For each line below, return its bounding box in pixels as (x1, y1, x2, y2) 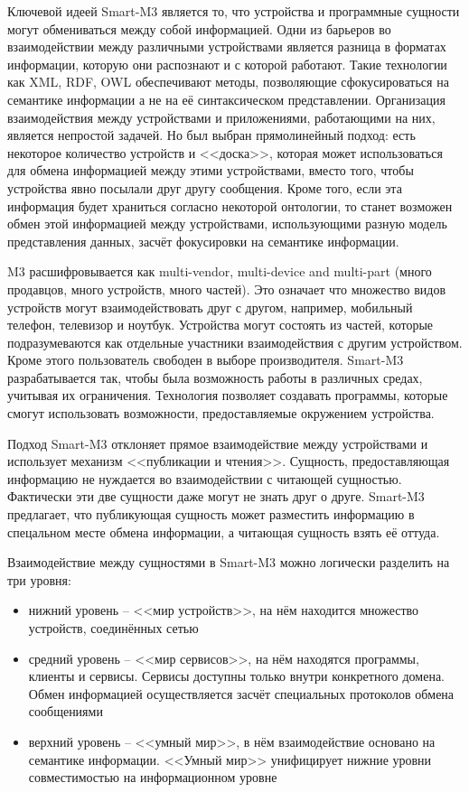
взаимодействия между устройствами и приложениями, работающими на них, (7, 107, 436, 126)
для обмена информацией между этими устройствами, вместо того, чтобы (7, 161, 414, 180)
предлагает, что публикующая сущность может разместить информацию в (7, 505, 415, 524)
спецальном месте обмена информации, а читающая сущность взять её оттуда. (7, 522, 440, 541)
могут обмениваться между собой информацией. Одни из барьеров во (7, 19, 391, 38)
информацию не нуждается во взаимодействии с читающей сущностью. (7, 469, 402, 488)
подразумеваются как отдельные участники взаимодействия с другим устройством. (7, 332, 463, 351)
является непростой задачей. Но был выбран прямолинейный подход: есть (7, 126, 416, 144)
